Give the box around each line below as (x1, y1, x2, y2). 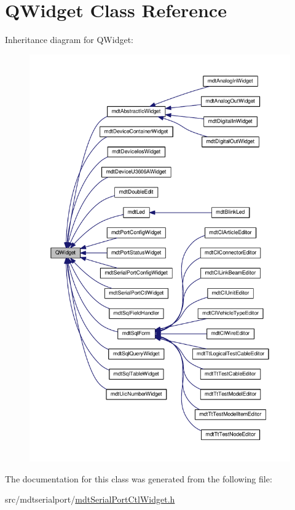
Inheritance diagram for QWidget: (5, 33, 133, 46)
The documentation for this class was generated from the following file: (5, 472, 272, 485)
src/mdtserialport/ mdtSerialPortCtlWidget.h (5, 493, 175, 506)
